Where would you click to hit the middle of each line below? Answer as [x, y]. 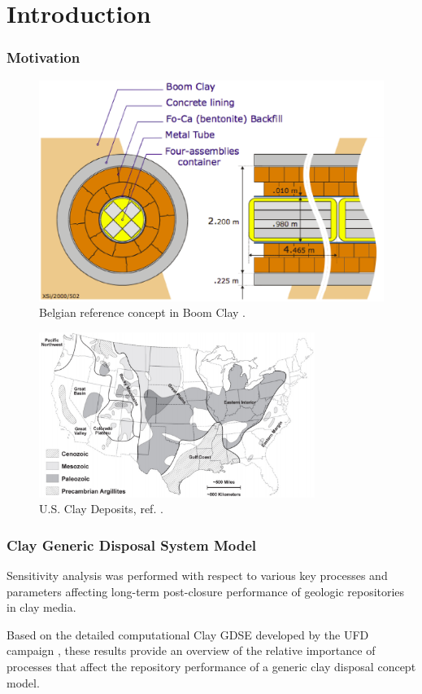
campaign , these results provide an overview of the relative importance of [191, 650]
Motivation [44, 57]
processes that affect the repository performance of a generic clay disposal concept [211, 667]
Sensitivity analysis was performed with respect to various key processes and [197, 575]
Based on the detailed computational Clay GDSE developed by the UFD [188, 634]
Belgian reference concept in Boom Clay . [143, 312]
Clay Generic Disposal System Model [131, 545]
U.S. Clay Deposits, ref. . [101, 509]
